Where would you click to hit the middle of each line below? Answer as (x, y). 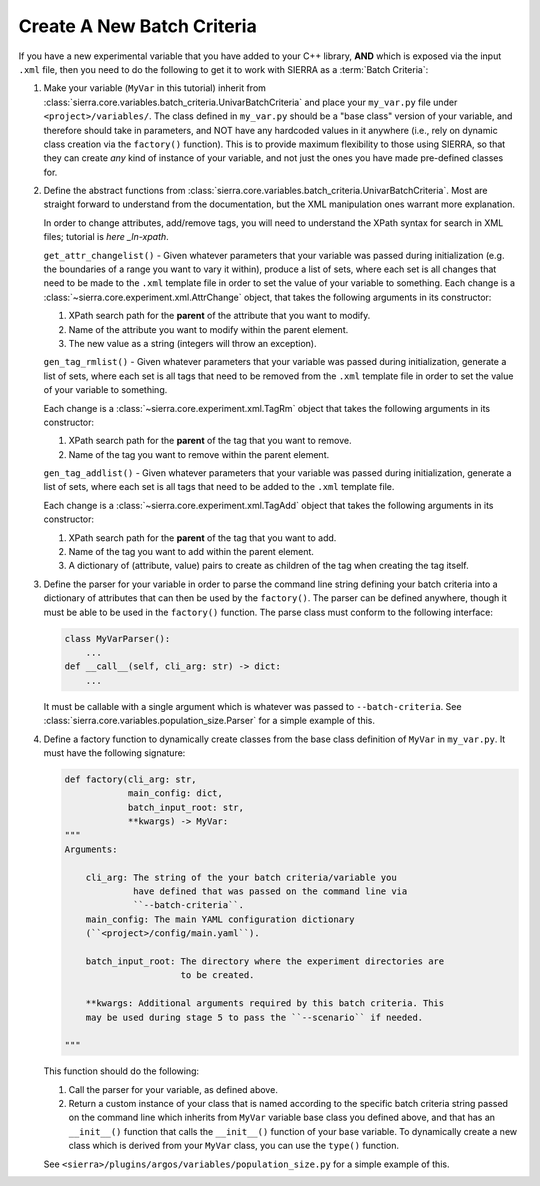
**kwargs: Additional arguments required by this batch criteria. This (265, 1003)
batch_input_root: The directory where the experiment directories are (265, 961)
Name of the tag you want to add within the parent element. (191, 552)
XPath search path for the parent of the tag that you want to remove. (210, 441)
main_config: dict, (175, 793)
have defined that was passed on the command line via (270, 891)
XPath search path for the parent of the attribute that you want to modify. (219, 316)
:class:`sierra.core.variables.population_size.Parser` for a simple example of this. (209, 721)
